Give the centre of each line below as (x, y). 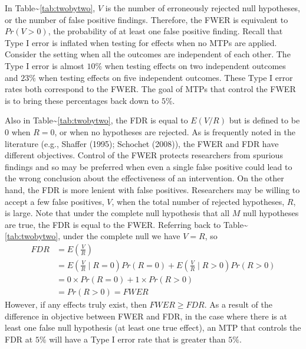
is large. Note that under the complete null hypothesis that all (117, 213)
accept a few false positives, (55, 201)
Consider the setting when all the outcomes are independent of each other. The (148, 54)
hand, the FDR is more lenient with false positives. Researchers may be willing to (152, 189)
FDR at (19, 339)
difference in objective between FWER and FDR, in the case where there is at (146, 316)
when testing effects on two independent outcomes (195, 65)
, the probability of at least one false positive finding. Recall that (165, 31)
